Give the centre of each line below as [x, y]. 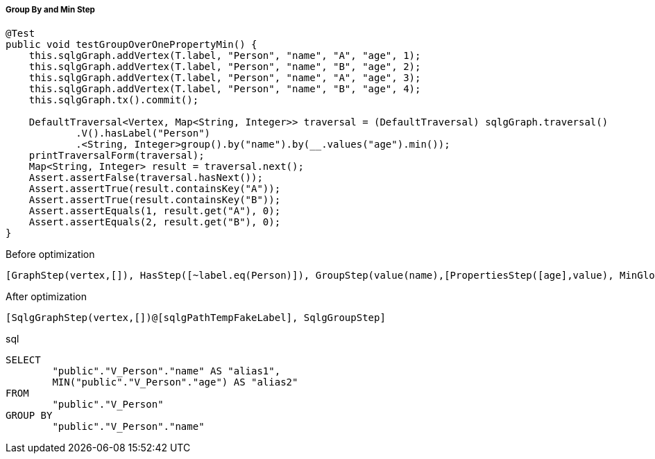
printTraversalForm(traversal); [117, 156]
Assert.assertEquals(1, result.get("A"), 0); [155, 211]
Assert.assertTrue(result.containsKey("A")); [155, 189]
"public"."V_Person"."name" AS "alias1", [167, 371]
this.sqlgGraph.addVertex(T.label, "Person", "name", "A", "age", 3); [225, 78]
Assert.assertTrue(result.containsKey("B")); [155, 200]
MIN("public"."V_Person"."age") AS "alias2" [175, 382]
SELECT [23, 360]
